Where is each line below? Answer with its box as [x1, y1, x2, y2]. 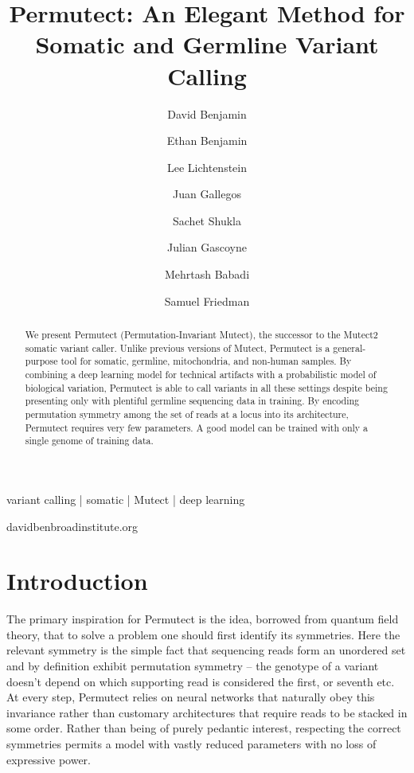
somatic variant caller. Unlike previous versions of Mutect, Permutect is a [25, 341, 330, 354]
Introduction [6, 564, 148, 597]
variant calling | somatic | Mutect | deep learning [6, 490, 245, 507]
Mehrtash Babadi [164, 266, 250, 283]
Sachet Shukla [173, 212, 241, 228]
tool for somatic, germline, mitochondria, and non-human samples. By [61, 354, 352, 368]
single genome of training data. [25, 434, 154, 447]
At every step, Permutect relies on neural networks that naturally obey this [6, 689, 375, 705]
